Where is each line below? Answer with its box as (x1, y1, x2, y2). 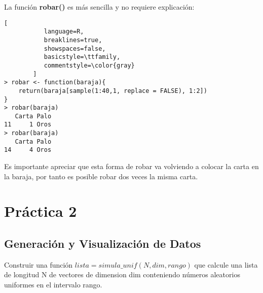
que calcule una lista (194, 259, 258, 270)
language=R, (44, 28, 84, 36)
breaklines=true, (44, 36, 102, 44)
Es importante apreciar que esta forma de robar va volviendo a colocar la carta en (4, 161, 259, 172)
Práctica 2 (4, 201, 77, 221)
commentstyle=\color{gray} (44, 61, 135, 69)
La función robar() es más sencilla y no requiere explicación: (4, 2, 195, 12)
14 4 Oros (4, 146, 52, 154)
